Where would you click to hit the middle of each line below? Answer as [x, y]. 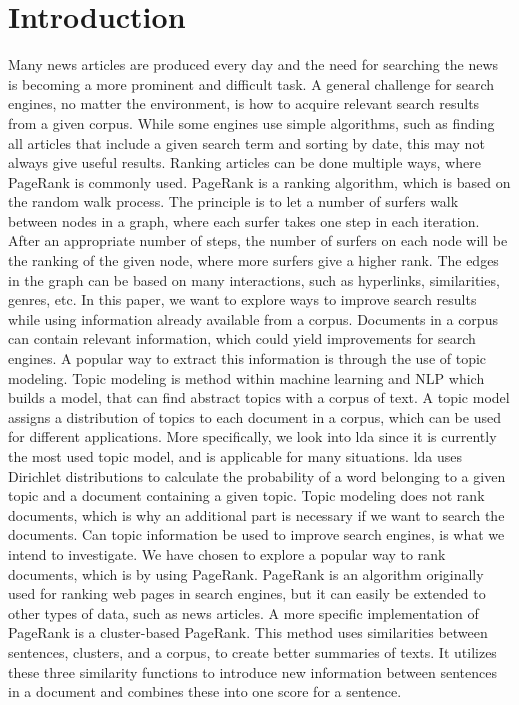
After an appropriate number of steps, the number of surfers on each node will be [258, 240]
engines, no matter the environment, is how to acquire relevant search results [244, 103]
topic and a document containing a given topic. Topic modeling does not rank [246, 495]
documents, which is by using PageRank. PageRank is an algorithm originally [246, 573]
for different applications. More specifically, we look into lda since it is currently [252, 436]
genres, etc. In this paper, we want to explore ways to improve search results [242, 299]
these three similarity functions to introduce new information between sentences [252, 671]
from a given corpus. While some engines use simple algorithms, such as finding [251, 122]
